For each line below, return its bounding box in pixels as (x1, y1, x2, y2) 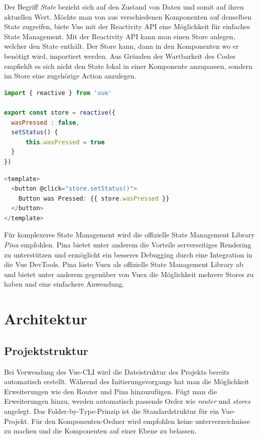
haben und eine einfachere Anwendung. (4, 279, 124, 289)
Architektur (4, 308, 87, 329)
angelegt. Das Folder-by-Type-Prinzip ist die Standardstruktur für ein (4, 405, 219, 416)
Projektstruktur (4, 342, 88, 358)
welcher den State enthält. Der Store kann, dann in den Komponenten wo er (4, 41, 239, 51)
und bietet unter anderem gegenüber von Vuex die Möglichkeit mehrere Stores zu (4, 269, 254, 279)
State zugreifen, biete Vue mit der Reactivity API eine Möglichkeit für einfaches (4, 21, 250, 32)
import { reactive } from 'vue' (4, 89, 112, 97)
